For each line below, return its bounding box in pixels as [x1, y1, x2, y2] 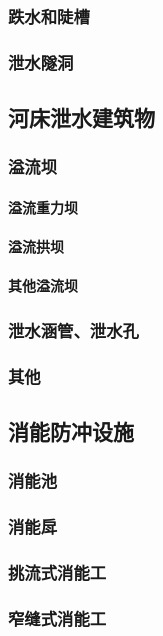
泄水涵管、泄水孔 [8, 317, 139, 342]
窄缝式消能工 [8, 605, 107, 630]
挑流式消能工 [8, 559, 107, 584]
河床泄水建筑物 [8, 102, 155, 133]
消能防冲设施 [8, 415, 134, 446]
